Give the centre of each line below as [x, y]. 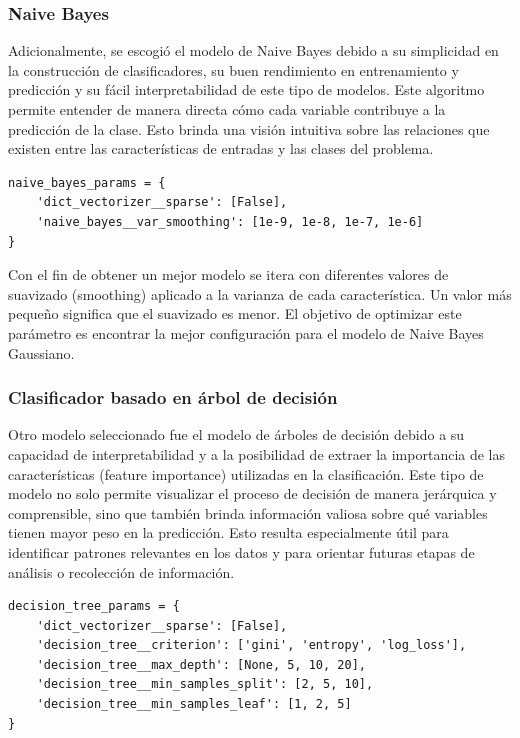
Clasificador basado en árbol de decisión [173, 397]
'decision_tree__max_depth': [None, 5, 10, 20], [201, 664]
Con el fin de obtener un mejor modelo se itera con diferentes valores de [228, 274]
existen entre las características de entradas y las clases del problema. [221, 148]
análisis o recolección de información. [121, 571]
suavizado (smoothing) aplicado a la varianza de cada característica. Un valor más [260, 293]
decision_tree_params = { [94, 606]
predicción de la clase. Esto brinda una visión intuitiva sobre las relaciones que [249, 128]
